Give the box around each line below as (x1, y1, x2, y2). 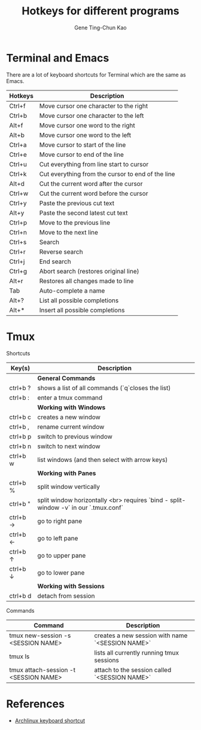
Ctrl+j (9, 257, 25, 266)
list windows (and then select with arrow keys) (37, 455, 168, 464)
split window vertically (37, 482, 100, 491)
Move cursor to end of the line (39, 150, 124, 159)
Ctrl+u (9, 160, 27, 168)
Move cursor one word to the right (39, 121, 136, 129)
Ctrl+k (9, 169, 27, 178)
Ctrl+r (9, 247, 26, 255)
